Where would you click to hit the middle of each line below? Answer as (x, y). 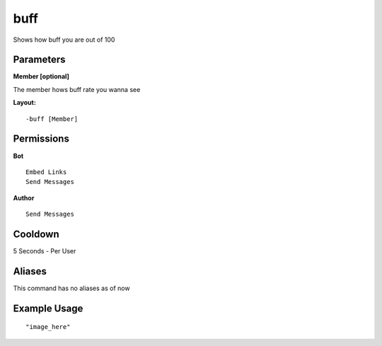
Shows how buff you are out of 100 (64, 40)
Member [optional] (41, 76)
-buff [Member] (52, 119)
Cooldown (36, 234)
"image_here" (48, 327)
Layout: (25, 103)
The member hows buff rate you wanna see (77, 89)
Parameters (39, 60)
